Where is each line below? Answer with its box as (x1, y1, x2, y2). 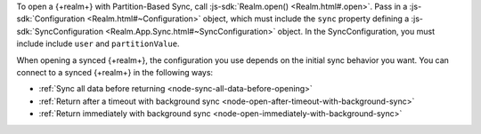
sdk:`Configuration (16, 13, 86, 24)
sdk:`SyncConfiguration (16, 26, 104, 36)
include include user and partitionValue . (16, 38, 180, 49)
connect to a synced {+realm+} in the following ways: (16, 67, 214, 77)
